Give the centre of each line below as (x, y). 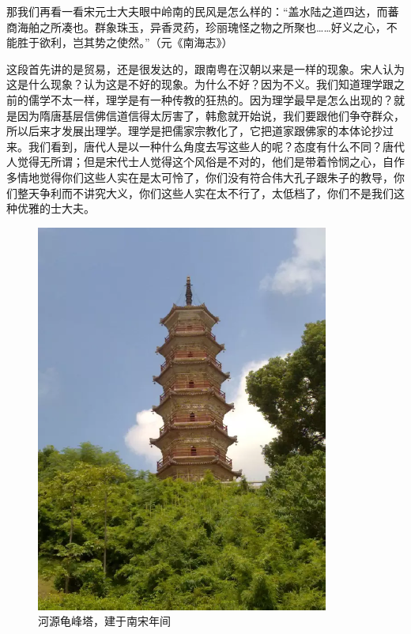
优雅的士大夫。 (56, 208)
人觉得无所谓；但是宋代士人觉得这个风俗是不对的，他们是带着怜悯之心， (194, 162)
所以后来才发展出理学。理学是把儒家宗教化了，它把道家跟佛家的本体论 (189, 131)
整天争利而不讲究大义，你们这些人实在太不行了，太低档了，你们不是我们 (205, 192)
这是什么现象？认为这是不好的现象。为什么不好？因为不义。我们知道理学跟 (200, 84)
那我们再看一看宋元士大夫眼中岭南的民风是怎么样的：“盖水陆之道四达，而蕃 (203, 11)
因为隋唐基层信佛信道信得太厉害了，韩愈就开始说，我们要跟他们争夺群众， (211, 115)
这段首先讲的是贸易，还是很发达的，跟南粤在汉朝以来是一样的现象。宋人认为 (205, 68)
